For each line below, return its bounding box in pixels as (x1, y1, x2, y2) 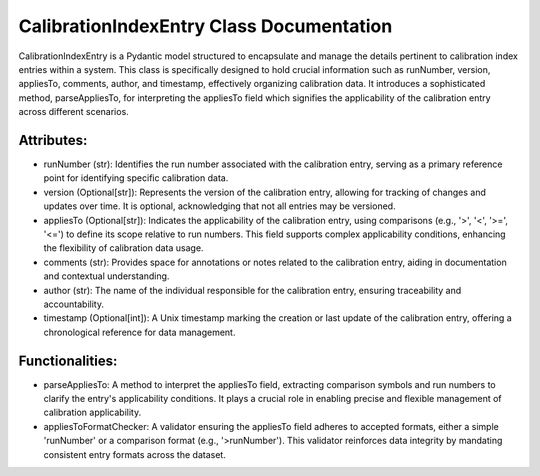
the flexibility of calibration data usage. (43, 242, 204, 254)
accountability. (43, 298, 105, 310)
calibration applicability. (43, 406, 142, 419)
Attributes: (18, 131, 88, 149)
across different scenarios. (18, 106, 129, 118)
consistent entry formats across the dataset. (43, 448, 227, 460)
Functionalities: (18, 352, 118, 369)
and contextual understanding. (43, 270, 170, 282)
